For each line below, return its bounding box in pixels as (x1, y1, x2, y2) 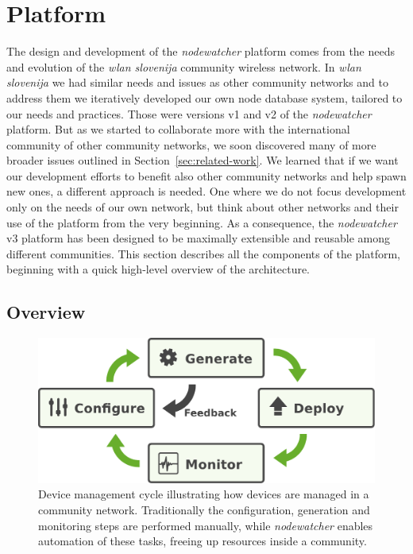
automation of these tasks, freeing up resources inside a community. (38, 533, 367, 549)
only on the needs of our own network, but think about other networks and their (6, 199, 399, 215)
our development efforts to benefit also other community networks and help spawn (6, 167, 407, 184)
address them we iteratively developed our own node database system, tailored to (6, 89, 403, 106)
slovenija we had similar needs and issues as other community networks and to (6, 74, 388, 91)
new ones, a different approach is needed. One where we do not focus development (6, 183, 407, 200)
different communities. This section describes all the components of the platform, (6, 245, 400, 262)
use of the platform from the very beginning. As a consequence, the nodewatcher (6, 214, 397, 231)
